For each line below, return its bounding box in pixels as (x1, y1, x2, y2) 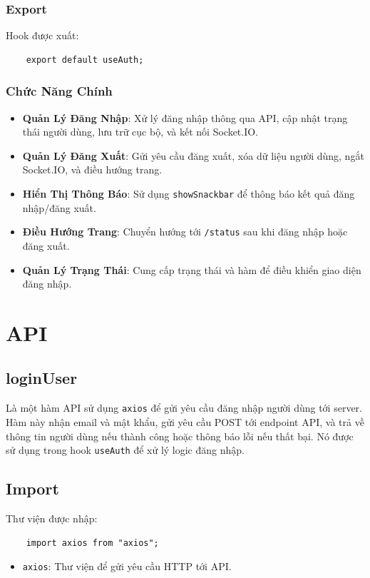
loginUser (6, 367, 78, 389)
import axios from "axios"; (26, 537, 159, 548)
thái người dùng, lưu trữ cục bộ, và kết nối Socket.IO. (22, 124, 259, 139)
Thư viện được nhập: (6, 510, 98, 525)
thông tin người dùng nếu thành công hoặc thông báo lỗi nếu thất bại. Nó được (6, 428, 354, 443)
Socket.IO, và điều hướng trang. (22, 162, 163, 177)
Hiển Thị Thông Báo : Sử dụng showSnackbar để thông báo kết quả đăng (22, 186, 355, 201)
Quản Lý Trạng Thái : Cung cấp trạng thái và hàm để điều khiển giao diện (22, 262, 361, 277)
